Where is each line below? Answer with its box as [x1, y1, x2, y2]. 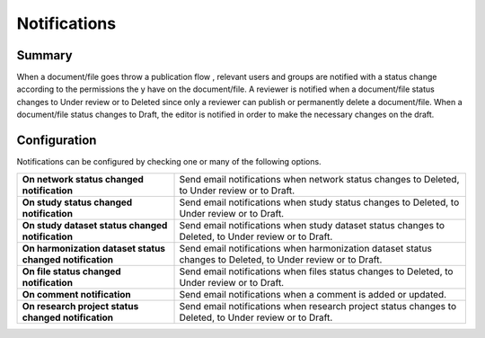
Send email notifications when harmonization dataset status [179, 242, 433, 254]
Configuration [16, 133, 97, 148]
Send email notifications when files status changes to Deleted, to [179, 265, 454, 278]
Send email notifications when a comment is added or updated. [179, 288, 447, 300]
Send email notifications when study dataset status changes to [179, 218, 445, 231]
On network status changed [22, 173, 144, 185]
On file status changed [22, 265, 121, 278]
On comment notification [22, 288, 132, 300]
